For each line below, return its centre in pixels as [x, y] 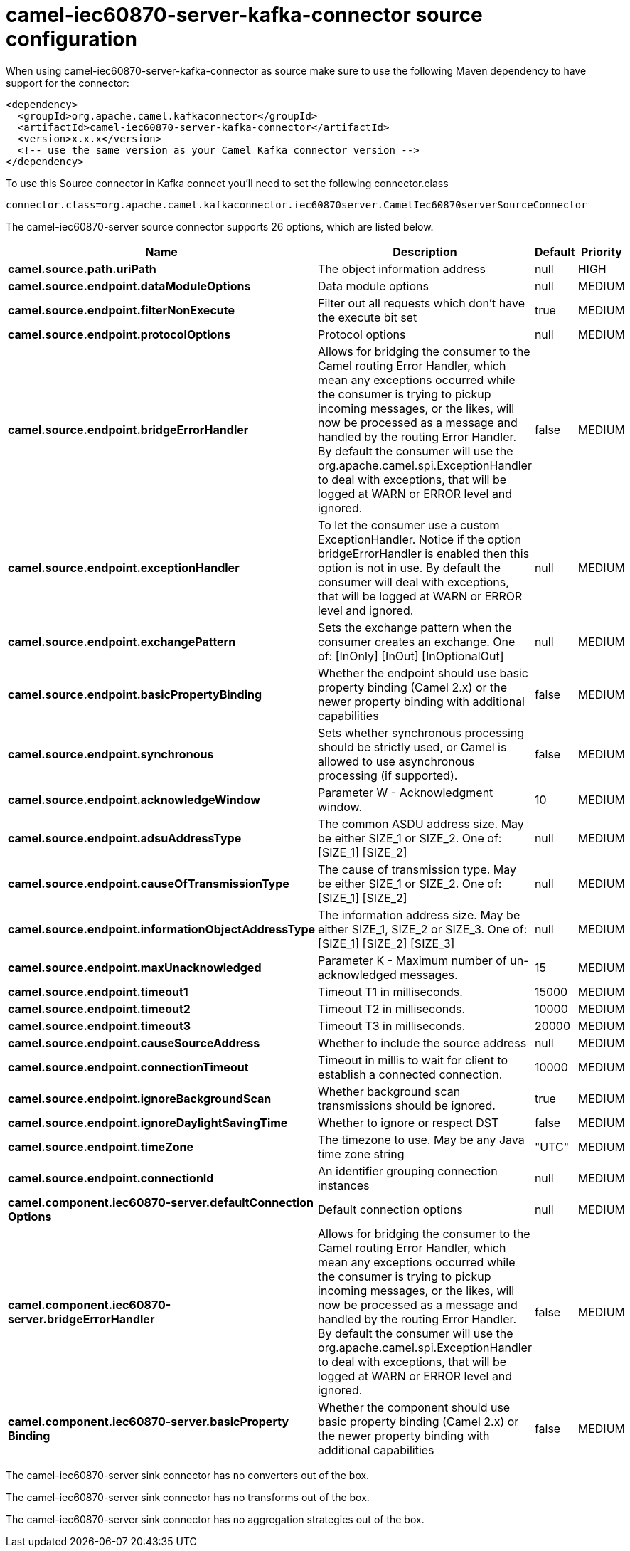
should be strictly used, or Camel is [412, 747]
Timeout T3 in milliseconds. [392, 1026]
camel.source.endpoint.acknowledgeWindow [134, 799]
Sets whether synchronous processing [421, 732]
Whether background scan [389, 1091]
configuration [71, 39]
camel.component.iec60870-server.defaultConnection [161, 1202]
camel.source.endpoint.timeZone [101, 1147]
